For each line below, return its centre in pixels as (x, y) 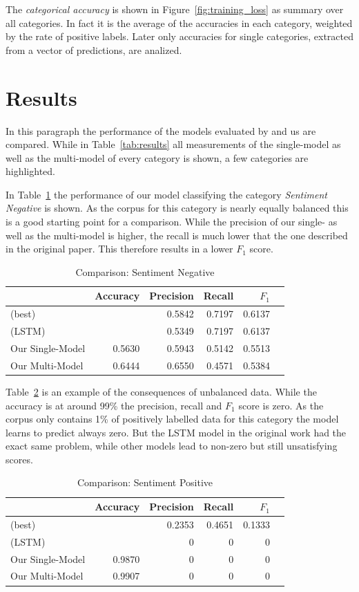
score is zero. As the (281, 405)
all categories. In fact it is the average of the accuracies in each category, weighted (179, 22)
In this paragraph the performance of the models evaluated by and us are (161, 130)
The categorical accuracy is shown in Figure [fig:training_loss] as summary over (175, 9)
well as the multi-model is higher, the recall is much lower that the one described (177, 235)
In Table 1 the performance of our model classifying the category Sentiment (166, 194)
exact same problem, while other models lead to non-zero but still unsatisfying (172, 446)
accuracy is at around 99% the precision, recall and (114, 405)
